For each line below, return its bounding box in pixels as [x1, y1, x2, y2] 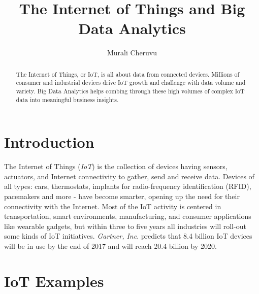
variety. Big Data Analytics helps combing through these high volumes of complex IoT [16, 87, 245, 95]
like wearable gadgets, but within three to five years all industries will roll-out [4, 220, 246, 231]
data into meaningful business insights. [16, 95, 119, 104]
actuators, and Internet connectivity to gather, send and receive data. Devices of [4, 171, 254, 181]
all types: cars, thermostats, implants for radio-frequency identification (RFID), [4, 181, 251, 191]
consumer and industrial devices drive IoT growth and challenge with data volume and [16, 78, 246, 87]
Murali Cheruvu [107, 47, 157, 58]
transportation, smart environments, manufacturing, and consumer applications [4, 211, 251, 221]
